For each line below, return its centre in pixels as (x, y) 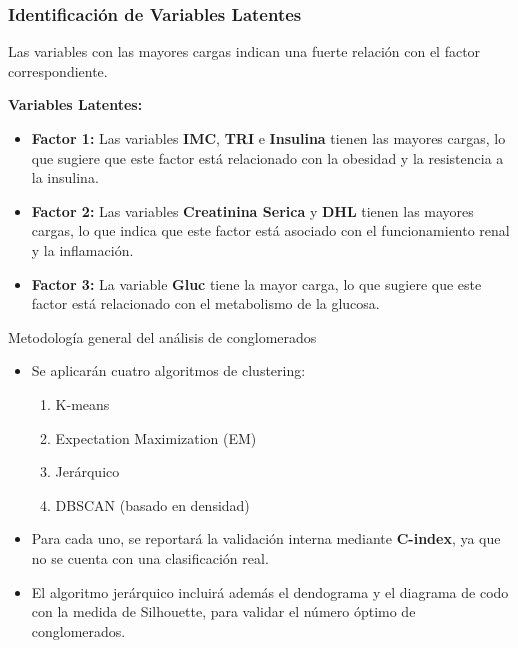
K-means (82, 403)
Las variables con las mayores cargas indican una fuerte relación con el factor (244, 51)
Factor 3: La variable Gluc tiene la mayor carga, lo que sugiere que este (256, 283)
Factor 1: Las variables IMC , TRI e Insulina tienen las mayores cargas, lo (268, 138)
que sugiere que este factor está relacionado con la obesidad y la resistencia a (267, 157)
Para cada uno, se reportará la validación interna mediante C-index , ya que (266, 538)
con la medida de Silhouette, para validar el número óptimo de (223, 611)
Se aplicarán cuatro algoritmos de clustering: (168, 370)
